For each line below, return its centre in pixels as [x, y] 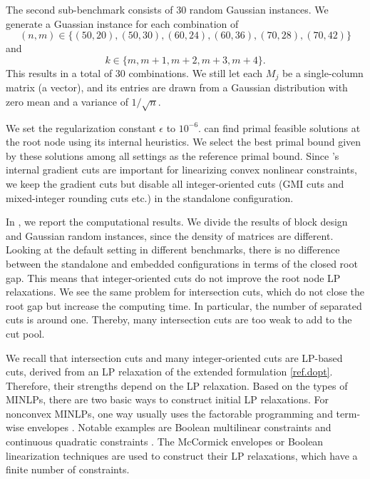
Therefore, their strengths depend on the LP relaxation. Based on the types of [177, 385]
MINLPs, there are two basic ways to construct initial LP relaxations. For [168, 399]
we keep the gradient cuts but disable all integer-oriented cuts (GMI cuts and [175, 183]
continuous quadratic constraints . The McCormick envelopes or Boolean [165, 442]
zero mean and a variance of [67, 101]
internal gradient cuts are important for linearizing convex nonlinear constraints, [181, 170]
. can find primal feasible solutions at [279, 127]
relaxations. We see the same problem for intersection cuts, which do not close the [185, 292]
